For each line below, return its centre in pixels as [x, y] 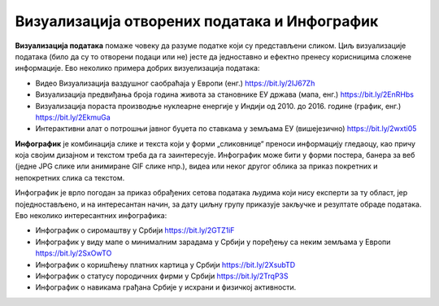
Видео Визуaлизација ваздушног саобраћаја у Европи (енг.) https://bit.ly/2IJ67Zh [175, 83]
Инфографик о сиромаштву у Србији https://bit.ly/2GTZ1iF [135, 230]
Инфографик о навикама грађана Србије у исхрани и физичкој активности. [166, 287]
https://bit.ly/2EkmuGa [73, 117]
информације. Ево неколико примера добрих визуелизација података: [137, 68]
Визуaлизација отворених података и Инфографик [197, 21]
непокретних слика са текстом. [70, 177]
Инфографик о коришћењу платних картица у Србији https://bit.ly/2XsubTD [165, 264]
